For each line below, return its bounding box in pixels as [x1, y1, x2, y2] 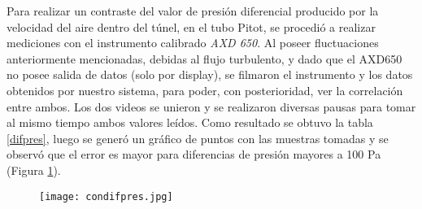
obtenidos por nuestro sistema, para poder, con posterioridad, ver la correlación [7, 81, 403, 98]
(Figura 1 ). [7, 161, 61, 178]
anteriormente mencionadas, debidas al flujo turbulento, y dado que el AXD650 [7, 50, 402, 67]
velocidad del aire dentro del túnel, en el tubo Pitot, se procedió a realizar [7, 18, 376, 35]
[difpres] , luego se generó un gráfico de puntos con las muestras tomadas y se [7, 129, 389, 146]
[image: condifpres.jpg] [39, 190, 173, 202]
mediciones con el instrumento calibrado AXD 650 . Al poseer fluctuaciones [7, 34, 379, 51]
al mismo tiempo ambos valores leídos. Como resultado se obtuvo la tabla [7, 114, 373, 131]
